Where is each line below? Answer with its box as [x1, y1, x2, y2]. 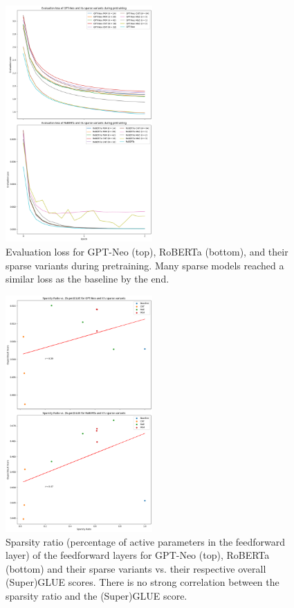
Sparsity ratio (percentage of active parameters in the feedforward [6, 534, 286, 548]
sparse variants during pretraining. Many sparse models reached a [6, 258, 284, 272]
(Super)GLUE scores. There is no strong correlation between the [6, 575, 279, 589]
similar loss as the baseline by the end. [6, 271, 169, 286]
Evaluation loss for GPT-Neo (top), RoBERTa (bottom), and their [6, 244, 288, 258]
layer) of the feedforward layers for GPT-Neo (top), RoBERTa [6, 548, 270, 562]
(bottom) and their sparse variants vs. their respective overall [6, 561, 266, 575]
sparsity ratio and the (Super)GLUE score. [6, 589, 187, 602]
